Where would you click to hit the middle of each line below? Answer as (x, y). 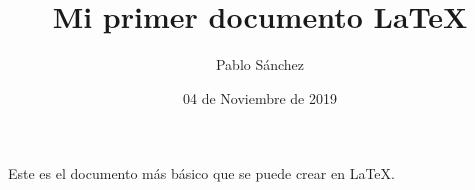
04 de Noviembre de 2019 (259, 97)
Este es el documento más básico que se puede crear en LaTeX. (201, 173)
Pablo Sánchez (260, 64)
